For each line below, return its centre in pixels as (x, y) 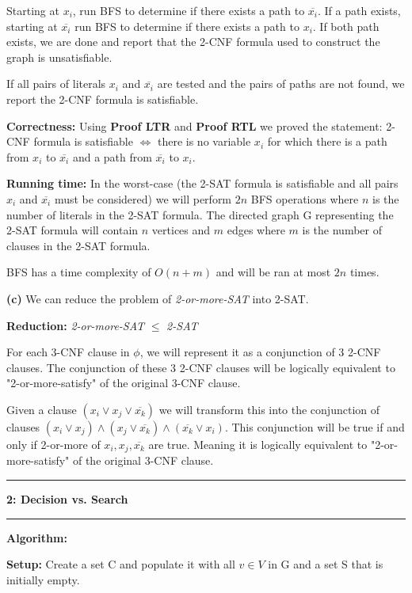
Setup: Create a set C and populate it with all (121, 564)
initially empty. (43, 579)
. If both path (346, 26)
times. (364, 272)
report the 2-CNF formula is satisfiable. (103, 99)
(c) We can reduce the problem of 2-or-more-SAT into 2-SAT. (158, 298)
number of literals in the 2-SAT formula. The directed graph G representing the (200, 214)
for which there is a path (327, 141)
